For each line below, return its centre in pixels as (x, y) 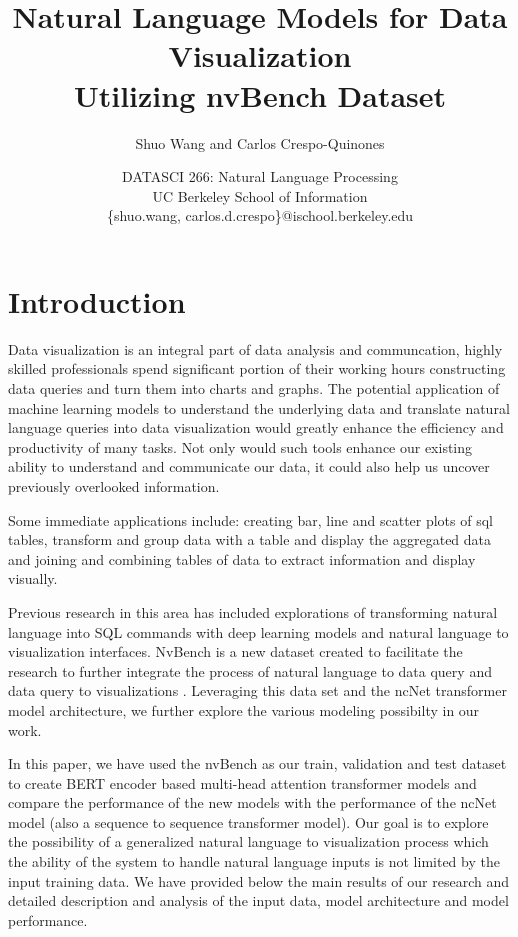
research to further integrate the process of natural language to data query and (250, 670)
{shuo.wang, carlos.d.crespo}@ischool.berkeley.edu (260, 215)
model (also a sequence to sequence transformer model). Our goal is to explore (248, 821)
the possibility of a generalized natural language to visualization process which (248, 841)
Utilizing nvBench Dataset (260, 94)
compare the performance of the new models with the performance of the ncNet (252, 802)
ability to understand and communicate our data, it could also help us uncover (249, 466)
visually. (33, 578)
